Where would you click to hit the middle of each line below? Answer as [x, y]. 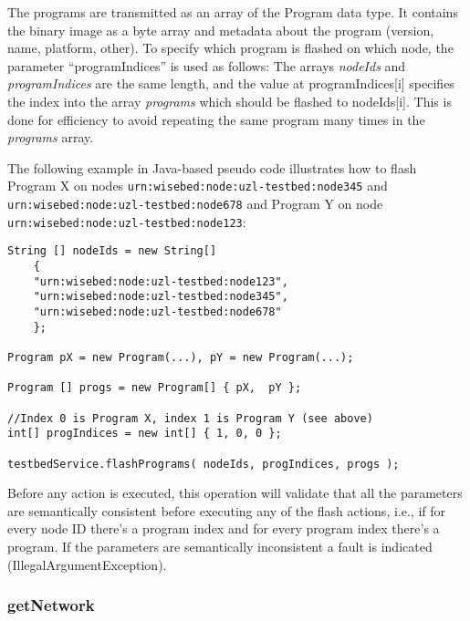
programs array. [51, 137]
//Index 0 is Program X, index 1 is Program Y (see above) [190, 418]
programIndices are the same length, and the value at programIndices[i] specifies [231, 83]
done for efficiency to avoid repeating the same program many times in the [216, 119]
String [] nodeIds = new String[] [112, 251]
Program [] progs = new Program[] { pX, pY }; [155, 388]
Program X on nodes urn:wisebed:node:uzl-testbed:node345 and [198, 186]
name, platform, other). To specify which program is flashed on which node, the [230, 48]
